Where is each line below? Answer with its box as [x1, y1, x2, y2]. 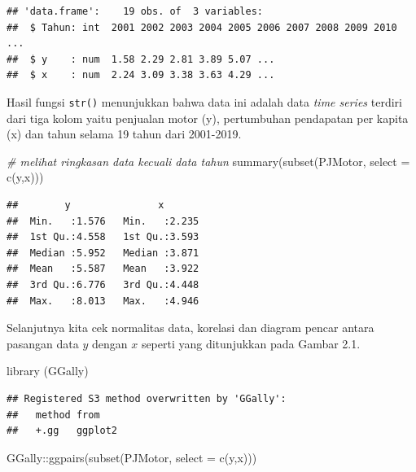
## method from [7, 409, 100, 421]
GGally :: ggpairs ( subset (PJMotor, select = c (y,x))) [7, 448, 257, 465]
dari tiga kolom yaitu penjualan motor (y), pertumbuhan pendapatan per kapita [7, 109, 409, 126]
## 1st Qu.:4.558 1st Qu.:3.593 [7, 231, 199, 243]
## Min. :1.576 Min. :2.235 [7, 215, 199, 227]
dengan [91, 334, 128, 352]
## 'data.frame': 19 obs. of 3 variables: [7, 6, 263, 17]
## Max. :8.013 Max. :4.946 [7, 295, 199, 307]
